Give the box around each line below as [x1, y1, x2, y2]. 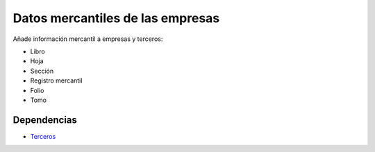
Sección [30, 67, 54, 75]
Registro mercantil [30, 76, 83, 85]
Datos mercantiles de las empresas [12, 10, 220, 26]
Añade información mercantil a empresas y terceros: [12, 35, 163, 43]
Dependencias [12, 114, 78, 126]
